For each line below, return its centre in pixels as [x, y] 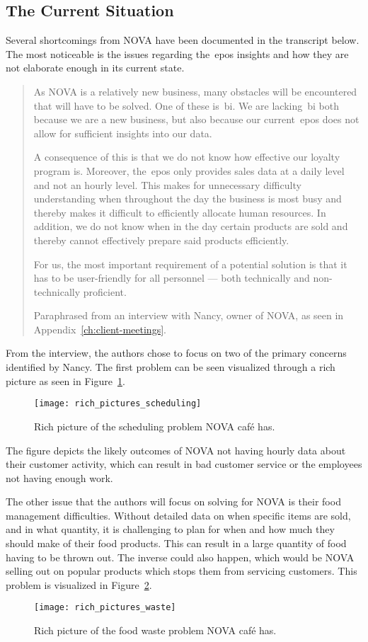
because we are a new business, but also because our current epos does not [196, 119]
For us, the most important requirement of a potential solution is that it [190, 264]
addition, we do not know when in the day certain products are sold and [191, 226]
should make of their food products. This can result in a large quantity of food [176, 543]
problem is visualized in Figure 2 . [79, 584]
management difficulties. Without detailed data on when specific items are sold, [178, 515]
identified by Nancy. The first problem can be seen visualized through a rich [171, 367]
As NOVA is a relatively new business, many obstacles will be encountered [195, 91]
